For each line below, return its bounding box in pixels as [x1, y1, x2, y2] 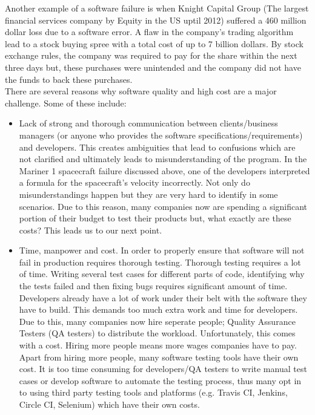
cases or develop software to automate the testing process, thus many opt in [19, 374, 302, 387]
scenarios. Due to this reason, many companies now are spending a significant [19, 200, 308, 212]
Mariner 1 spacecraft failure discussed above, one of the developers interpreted [19, 164, 310, 177]
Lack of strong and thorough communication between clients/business [19, 117, 278, 129]
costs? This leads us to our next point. [19, 223, 162, 236]
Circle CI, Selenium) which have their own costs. [19, 398, 200, 410]
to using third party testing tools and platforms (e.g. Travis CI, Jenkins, [19, 386, 288, 399]
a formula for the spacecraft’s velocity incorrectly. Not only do [19, 176, 250, 189]
